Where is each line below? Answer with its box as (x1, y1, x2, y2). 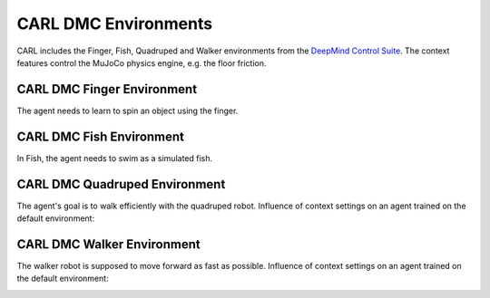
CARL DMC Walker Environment (16, 236, 201, 252)
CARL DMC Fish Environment (16, 129, 185, 144)
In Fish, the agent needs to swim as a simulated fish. (16, 152, 213, 163)
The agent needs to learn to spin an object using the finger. (16, 105, 239, 116)
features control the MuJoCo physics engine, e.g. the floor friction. (16, 57, 267, 68)
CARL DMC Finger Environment (16, 82, 198, 97)
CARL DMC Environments (16, 14, 213, 34)
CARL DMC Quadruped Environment (16, 177, 226, 192)
